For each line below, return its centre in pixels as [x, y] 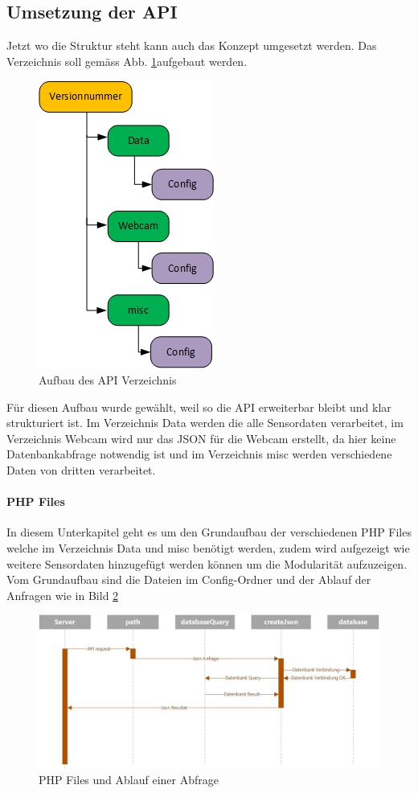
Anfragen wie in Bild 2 [63, 595]
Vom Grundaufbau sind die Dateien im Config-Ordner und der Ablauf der [189, 579]
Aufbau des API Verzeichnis [108, 379]
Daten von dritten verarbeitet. [81, 469]
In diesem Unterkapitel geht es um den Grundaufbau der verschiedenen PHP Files [209, 532]
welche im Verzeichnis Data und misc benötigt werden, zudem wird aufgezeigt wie [208, 547]
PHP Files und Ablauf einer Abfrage [129, 780]
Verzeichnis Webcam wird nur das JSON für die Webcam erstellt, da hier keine [201, 438]
